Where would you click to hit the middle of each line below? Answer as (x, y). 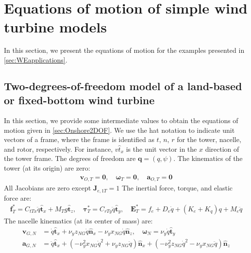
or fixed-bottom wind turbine (79, 100)
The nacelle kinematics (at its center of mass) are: (78, 220)
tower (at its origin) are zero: (47, 168)
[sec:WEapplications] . (36, 59)
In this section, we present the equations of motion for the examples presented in (124, 50)
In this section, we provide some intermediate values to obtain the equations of (121, 120)
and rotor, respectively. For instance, (59, 149)
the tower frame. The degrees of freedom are (70, 158)
